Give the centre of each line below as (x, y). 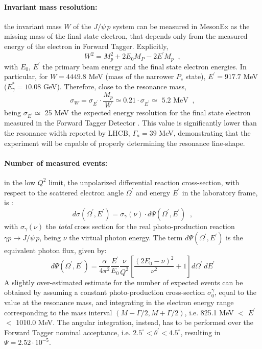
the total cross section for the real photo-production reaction (140, 226)
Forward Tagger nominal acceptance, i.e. (67, 332)
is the (234, 238)
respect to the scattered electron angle (64, 192)
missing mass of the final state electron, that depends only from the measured (126, 36)
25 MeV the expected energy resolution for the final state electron (148, 112)
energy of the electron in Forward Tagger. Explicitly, (86, 46)
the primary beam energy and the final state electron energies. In (145, 66)
